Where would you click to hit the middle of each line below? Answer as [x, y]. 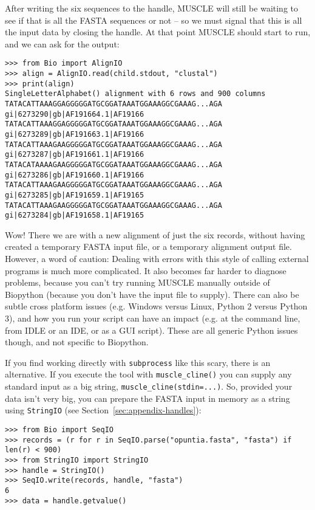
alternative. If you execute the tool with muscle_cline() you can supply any [148, 374]
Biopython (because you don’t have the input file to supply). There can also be [152, 294]
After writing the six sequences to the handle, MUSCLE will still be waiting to [151, 8]
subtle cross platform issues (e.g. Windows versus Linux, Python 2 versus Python [156, 306]
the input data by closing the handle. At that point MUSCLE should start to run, [158, 32]
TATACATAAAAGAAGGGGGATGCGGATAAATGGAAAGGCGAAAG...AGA [113, 164]
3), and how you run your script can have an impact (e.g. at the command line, [153, 318]
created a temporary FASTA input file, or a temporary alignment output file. [148, 246]
